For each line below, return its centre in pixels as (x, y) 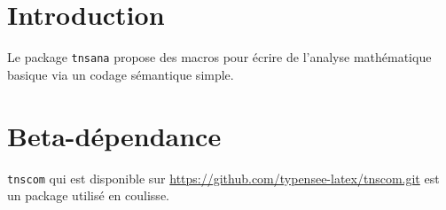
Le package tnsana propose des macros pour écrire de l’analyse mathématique (219, 57)
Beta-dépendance (114, 135)
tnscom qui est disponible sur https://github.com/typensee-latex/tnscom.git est (223, 178)
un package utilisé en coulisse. (88, 195)
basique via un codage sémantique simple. (121, 74)
